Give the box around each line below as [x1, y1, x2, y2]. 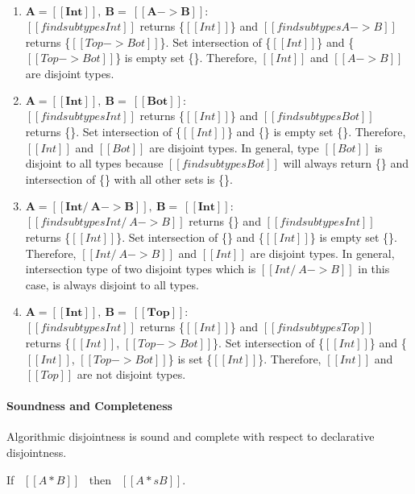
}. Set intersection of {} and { [116, 228, 264, 245]
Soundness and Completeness [6, 397, 172, 414]
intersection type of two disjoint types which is [25, 260, 256, 277]
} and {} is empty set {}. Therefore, [226, 122, 406, 139]
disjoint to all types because [25, 155, 164, 172]
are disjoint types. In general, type [149, 139, 319, 156]
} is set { [168, 350, 213, 367]
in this [358, 260, 390, 277]
